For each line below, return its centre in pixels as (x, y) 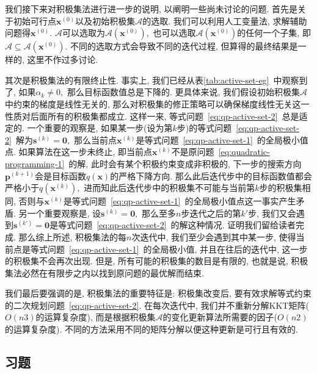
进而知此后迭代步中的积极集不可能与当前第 (169, 188)
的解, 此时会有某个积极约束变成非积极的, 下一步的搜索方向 (185, 163)
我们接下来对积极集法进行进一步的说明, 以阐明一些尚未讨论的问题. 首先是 (151, 9)
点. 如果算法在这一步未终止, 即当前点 (79, 152)
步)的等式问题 (204, 128)
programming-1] (35, 163)
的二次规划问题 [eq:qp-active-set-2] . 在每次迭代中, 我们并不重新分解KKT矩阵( (157, 305)
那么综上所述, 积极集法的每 (73, 236)
